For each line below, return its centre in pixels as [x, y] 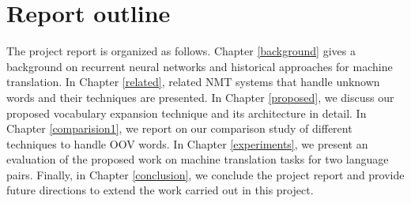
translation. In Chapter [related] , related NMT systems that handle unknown [193, 82]
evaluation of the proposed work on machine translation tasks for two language [198, 159]
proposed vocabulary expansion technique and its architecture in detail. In [187, 113]
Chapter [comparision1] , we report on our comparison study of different [179, 128]
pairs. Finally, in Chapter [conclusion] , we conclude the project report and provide [205, 174]
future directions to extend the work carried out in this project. [160, 190]
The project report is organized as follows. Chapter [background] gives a [181, 51]
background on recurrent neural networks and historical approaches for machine [200, 66]
